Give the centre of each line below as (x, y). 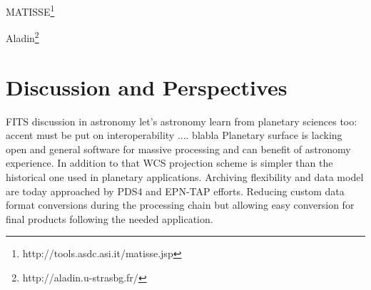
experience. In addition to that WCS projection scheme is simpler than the (169, 163)
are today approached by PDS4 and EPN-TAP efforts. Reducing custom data (175, 191)
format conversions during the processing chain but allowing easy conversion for (180, 205)
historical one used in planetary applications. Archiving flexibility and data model (185, 177)
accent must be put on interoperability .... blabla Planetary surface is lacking (174, 135)
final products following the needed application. (110, 218)
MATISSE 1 (30, 10)
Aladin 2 (22, 37)
